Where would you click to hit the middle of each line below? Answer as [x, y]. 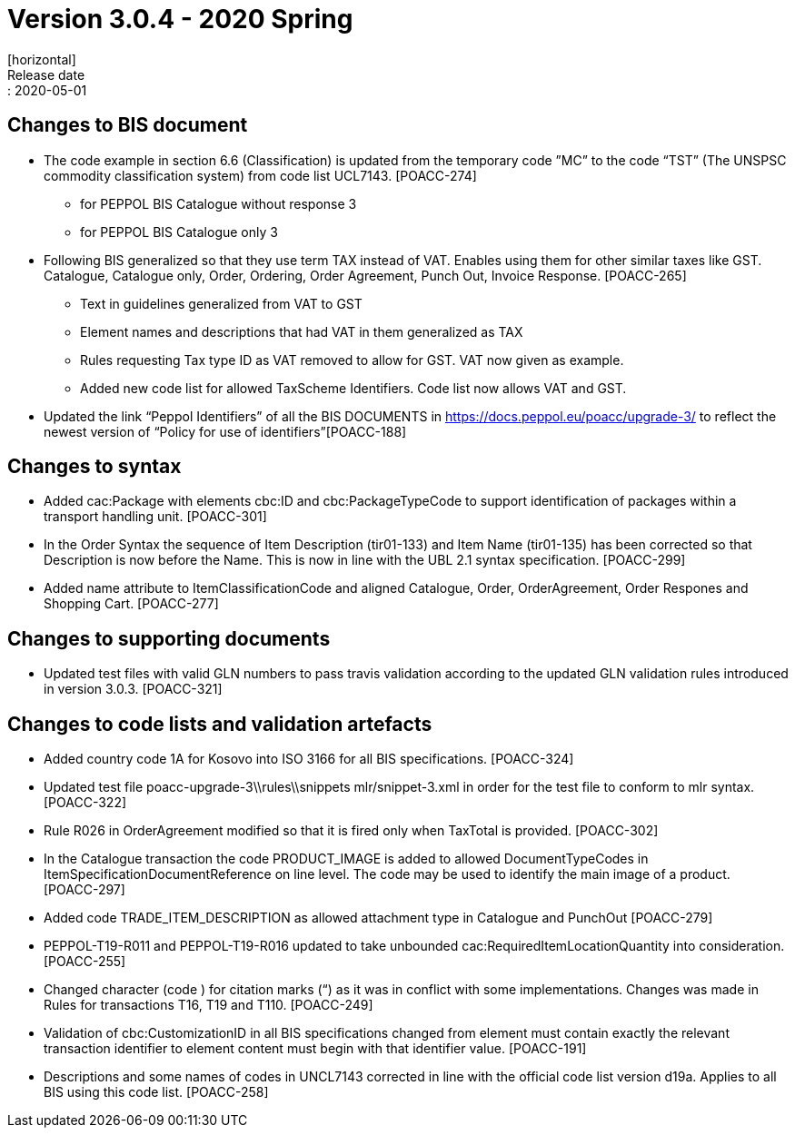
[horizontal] [42, 59]
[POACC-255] [85, 962]
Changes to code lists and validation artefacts [220, 724]
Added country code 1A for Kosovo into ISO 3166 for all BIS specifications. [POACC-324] [309, 759]
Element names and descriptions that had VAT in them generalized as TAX [302, 331]
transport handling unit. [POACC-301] [155, 517]
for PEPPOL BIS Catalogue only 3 [179, 232]
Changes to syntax [94, 467]
